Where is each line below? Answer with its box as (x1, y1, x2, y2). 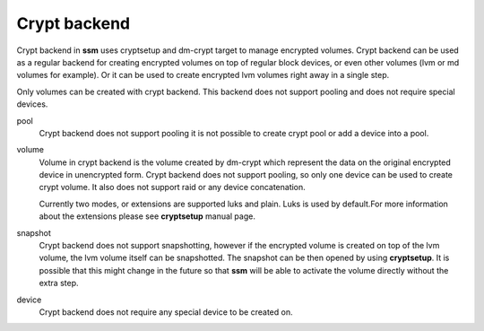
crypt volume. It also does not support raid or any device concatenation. (39, 182, 307, 193)
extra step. (39, 278, 80, 289)
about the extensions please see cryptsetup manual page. (39, 211, 255, 222)
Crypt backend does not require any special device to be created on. (39, 306, 293, 318)
